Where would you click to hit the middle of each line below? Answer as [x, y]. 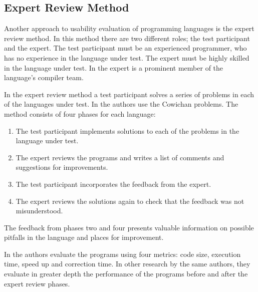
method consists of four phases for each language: [80, 113]
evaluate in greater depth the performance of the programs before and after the [126, 274]
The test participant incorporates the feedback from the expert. [113, 184]
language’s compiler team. [44, 77]
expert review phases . [37, 283]
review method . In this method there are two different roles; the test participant [127, 38]
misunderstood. [39, 211]
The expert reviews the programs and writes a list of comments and [120, 157]
